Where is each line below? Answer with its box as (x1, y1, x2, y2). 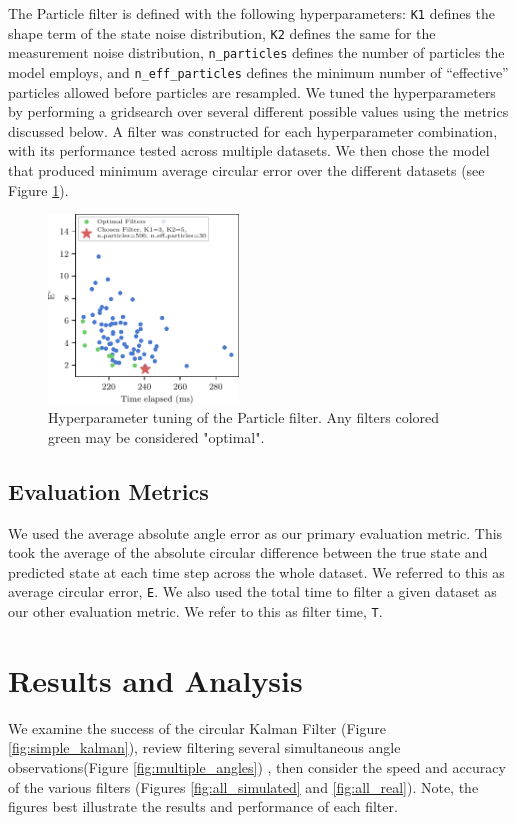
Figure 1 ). (8, 179, 69, 200)
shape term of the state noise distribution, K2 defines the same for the (8, 22, 436, 43)
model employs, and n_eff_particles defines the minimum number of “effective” (8, 61, 509, 82)
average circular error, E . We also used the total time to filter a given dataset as (8, 581, 497, 602)
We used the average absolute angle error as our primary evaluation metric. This (8, 522, 503, 543)
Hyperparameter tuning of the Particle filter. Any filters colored (48, 407, 440, 428)
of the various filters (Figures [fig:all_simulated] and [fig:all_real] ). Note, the (8, 776, 479, 797)
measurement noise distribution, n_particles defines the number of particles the (8, 42, 505, 63)
